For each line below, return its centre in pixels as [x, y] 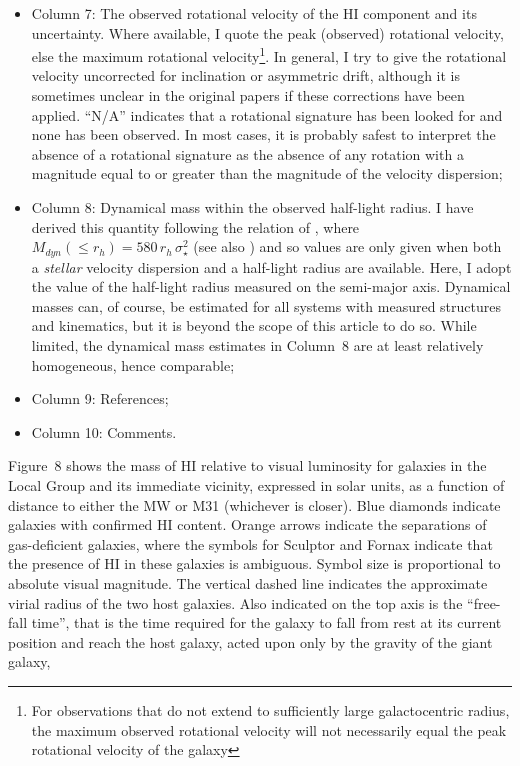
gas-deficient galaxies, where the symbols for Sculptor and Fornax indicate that [250, 543]
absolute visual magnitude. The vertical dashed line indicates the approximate [248, 582]
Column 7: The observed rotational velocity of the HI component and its [254, 13]
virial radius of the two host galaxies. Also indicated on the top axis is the [235, 602]
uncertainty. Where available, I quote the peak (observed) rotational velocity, [267, 32]
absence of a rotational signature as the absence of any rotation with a [247, 153]
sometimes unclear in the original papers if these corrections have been [248, 95]
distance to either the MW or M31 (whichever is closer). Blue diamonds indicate [254, 504]
